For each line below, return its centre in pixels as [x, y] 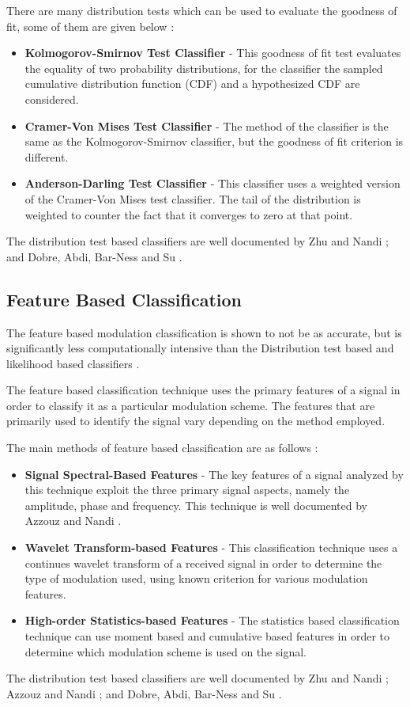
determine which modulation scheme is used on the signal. [166, 651]
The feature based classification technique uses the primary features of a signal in [203, 390]
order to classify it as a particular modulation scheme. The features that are [191, 405]
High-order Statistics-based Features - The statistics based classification [212, 620]
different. [47, 156]
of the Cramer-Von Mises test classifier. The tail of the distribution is [193, 198]
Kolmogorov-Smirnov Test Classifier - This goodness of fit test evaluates [213, 53]
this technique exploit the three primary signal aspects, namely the [187, 490]
